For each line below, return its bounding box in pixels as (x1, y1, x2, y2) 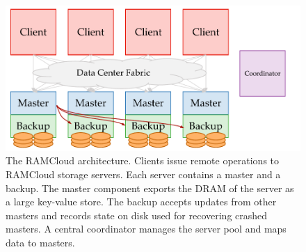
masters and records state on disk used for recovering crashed (6, 207, 268, 222)
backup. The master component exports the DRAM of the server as (6, 180, 294, 195)
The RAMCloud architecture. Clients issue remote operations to (6, 153, 280, 168)
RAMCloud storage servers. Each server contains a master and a (6, 166, 281, 181)
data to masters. (6, 235, 75, 249)
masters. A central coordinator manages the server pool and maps (6, 221, 287, 236)
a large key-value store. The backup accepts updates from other (6, 194, 277, 209)
